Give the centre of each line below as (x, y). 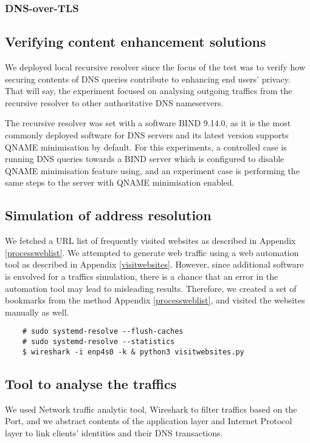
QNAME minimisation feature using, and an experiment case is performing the (152, 170)
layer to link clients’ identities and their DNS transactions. (114, 432)
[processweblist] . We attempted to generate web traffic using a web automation (152, 252)
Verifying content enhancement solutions (136, 42)
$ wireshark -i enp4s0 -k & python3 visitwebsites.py (133, 352)
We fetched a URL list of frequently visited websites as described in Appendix (150, 241)
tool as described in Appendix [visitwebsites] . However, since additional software (154, 264)
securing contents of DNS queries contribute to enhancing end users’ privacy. (148, 79)
